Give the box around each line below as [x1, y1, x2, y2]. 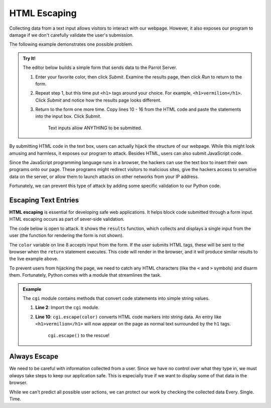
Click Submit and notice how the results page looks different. [35, 97, 162, 103]
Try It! [23, 55, 36, 61]
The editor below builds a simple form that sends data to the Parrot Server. [23, 64, 178, 70]
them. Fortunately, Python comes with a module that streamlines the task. [9, 272, 162, 278]
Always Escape [9, 352, 59, 361]
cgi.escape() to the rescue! [48, 332, 110, 338]
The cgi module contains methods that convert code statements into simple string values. [23, 295, 210, 301]
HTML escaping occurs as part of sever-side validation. [9, 216, 124, 222]
